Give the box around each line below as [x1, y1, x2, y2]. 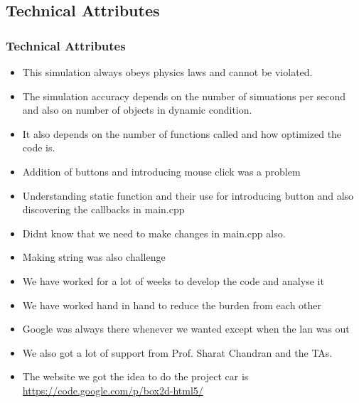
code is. [22, 140, 55, 155]
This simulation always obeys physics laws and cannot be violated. [22, 65, 313, 79]
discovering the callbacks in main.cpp [22, 202, 185, 217]
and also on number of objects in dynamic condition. [22, 102, 252, 117]
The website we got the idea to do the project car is [22, 369, 249, 384]
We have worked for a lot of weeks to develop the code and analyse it [22, 273, 324, 288]
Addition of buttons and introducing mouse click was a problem [22, 163, 301, 178]
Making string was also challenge [22, 249, 166, 264]
